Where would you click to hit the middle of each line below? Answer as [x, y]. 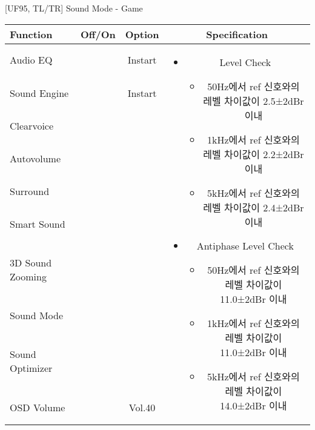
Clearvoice [32, 125]
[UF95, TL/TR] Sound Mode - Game [74, 8]
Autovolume [35, 158]
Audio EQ [31, 60]
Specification [237, 34]
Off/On [98, 34]
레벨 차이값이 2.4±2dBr [254, 207]
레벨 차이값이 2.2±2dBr [254, 154]
